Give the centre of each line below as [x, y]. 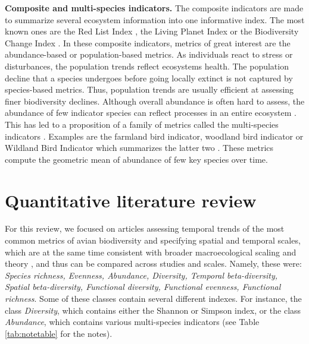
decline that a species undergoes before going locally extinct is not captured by [149, 78]
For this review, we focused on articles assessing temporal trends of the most [145, 228]
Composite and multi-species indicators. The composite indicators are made [154, 8]
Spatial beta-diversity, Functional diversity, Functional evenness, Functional [143, 287]
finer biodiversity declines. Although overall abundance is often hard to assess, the [155, 101]
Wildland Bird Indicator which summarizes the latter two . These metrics [139, 148]
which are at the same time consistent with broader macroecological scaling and [151, 252]
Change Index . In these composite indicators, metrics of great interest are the [148, 42]
